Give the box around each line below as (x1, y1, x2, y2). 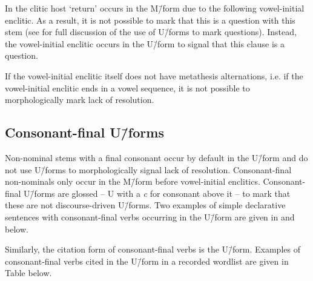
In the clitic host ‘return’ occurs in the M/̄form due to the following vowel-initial (5, 2, 305, 14)
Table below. (5, 266, 52, 279)
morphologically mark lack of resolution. (5, 93, 154, 106)
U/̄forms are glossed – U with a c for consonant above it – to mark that (24, 187, 291, 199)
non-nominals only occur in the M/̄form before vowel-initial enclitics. (5, 175, 260, 188)
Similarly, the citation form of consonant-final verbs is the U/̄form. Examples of (5, 243, 300, 256)
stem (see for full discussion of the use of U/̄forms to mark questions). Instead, (5, 25, 297, 38)
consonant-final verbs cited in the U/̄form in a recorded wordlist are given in (5, 254, 289, 267)
